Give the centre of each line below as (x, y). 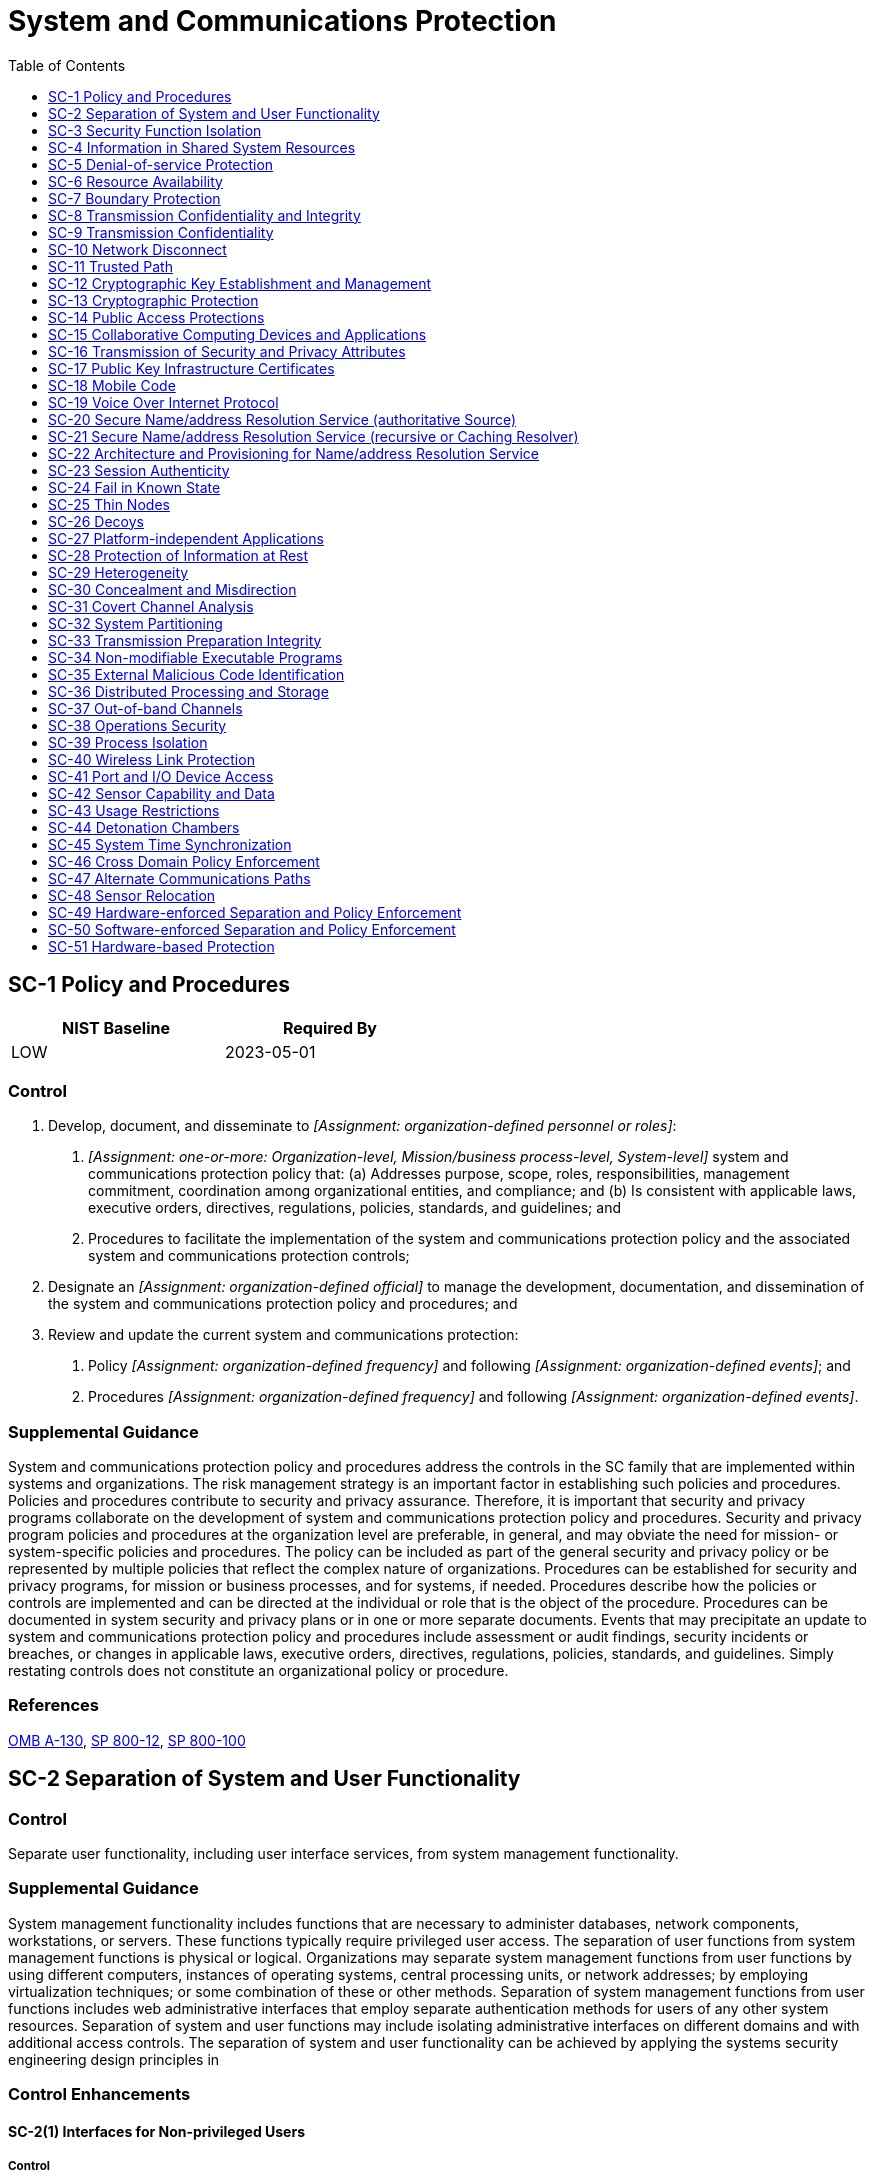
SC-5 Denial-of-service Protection (161, 164)
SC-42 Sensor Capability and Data (161, 793)
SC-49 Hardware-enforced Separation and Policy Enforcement (255, 912)
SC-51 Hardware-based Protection (161, 946)
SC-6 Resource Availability (135, 181)
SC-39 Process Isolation (128, 742)
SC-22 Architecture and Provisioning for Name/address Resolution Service (294, 453)
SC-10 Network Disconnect (137, 249)
